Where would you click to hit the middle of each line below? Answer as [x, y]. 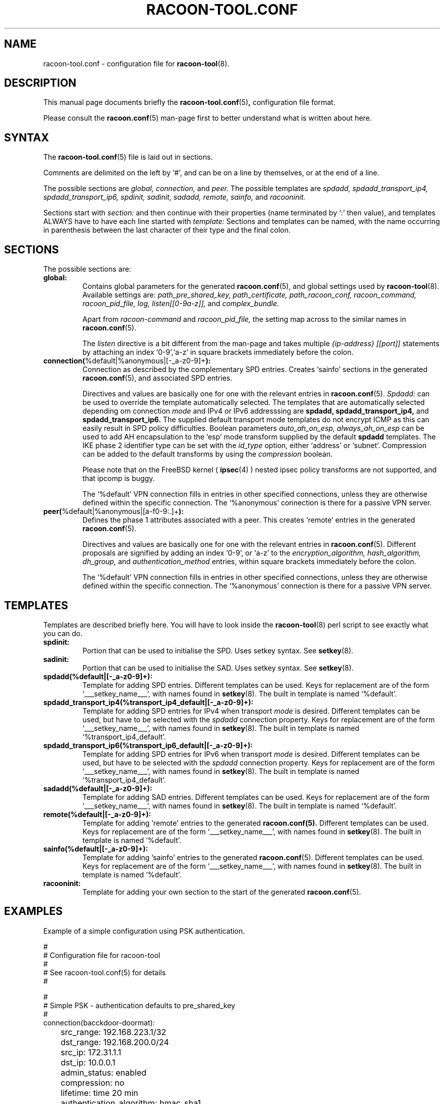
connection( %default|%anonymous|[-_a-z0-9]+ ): [127, 361]
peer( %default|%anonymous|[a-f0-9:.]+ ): [114, 511]
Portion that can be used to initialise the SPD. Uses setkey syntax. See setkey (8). [218, 650]
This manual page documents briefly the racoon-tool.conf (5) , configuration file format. [189, 102]
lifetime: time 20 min [99, 1093]
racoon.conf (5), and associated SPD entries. [157, 378]
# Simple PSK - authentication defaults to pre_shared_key [139, 1005]
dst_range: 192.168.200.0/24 [115, 1042]
